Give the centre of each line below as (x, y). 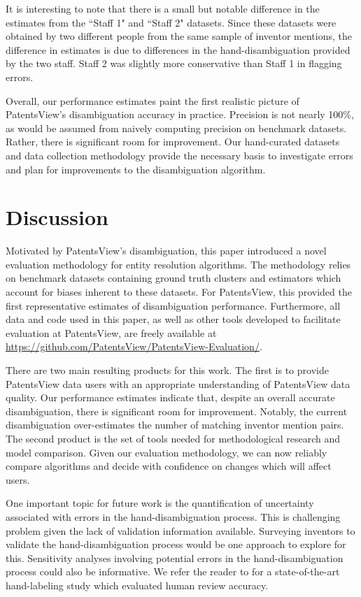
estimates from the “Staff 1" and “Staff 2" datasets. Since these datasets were (171, 22)
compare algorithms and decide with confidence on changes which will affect (169, 466)
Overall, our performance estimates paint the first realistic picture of (153, 100)
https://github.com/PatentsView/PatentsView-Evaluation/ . (134, 346)
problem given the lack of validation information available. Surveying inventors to (180, 530)
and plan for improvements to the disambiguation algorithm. (136, 169)
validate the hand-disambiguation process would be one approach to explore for (176, 544)
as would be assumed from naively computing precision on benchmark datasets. (176, 128)
